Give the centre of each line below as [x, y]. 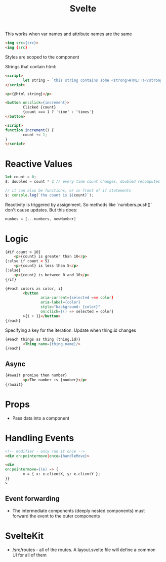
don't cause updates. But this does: [41, 210]
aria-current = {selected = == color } [77, 298]
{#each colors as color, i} [34, 288]
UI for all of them [29, 555]
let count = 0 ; [21, 177]
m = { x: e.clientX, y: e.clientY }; [62, 474]
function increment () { [30, 130]
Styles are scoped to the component [42, 57]
